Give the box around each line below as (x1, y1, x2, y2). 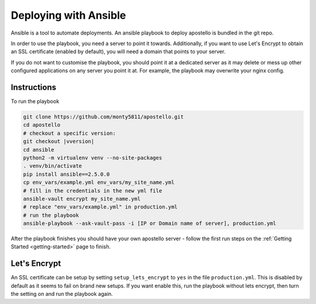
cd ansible (23, 146, 54, 153)
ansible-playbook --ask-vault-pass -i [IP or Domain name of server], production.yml (23, 220, 276, 227)
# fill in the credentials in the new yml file (23, 187, 162, 194)
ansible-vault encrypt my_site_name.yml (23, 195, 140, 202)
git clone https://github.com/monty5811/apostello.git (23, 114, 184, 120)
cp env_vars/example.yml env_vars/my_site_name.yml (23, 179, 175, 186)
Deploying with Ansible (11, 9, 126, 22)
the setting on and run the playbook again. (11, 291, 114, 298)
